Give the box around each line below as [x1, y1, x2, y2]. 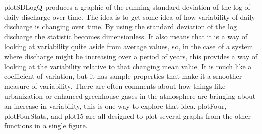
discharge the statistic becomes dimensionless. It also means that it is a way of [4, 31, 247, 41]
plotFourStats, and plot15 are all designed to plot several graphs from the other [4, 110, 251, 121]
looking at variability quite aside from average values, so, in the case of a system [4, 41, 253, 52]
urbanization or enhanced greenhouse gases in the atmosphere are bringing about [4, 91, 256, 101]
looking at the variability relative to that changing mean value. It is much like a [4, 61, 252, 71]
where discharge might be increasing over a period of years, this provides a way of [4, 51, 258, 61]
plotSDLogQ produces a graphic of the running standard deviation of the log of [4, 2, 250, 12]
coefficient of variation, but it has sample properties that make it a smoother [4, 71, 242, 81]
